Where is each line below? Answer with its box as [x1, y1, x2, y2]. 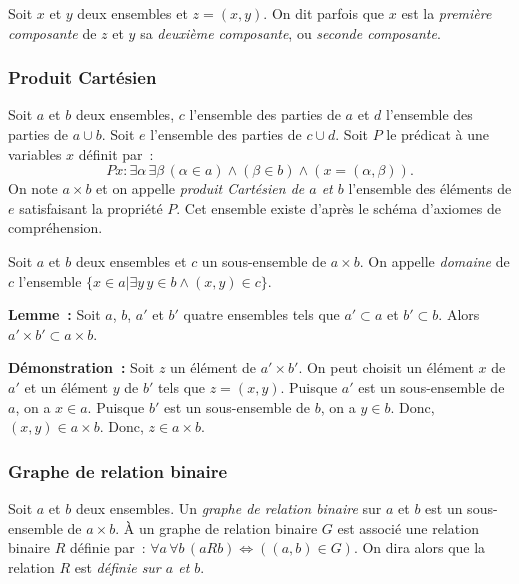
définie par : [70, 537, 146, 558]
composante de [8, 22, 97, 43]
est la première [401, 3, 492, 23]
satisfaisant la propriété [19, 197, 163, 218]
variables [8, 143, 62, 164]
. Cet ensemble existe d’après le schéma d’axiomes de [176, 197, 501, 218]
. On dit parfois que [263, 3, 385, 23]
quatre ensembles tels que [183, 304, 340, 325]
